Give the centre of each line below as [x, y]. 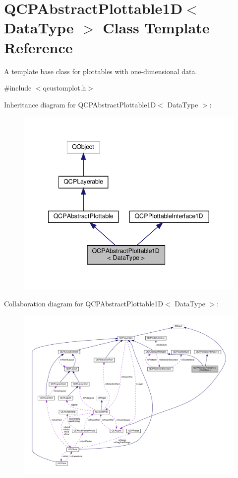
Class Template [156, 28]
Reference [38, 47]
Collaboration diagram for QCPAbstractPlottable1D [84, 303]
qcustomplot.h [64, 88]
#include [18, 88]
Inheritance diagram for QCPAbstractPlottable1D [80, 104]
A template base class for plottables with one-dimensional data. [101, 71]
